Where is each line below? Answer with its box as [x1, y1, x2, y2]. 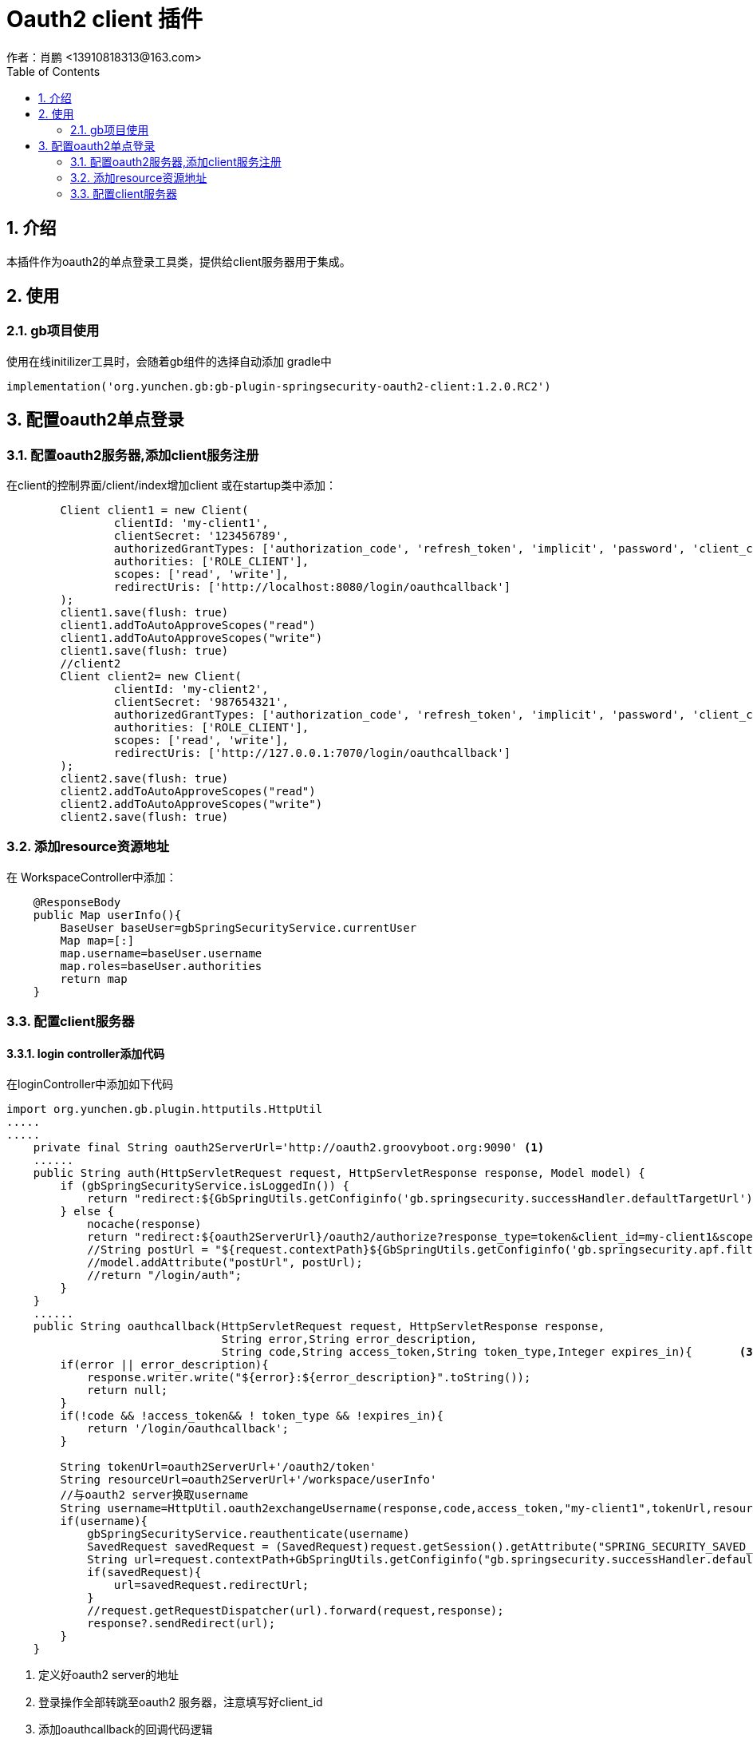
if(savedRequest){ [87, 1566, 202, 1579]
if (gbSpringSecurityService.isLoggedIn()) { [60, 1179, 349, 1193]
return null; [87, 1384, 168, 1397]
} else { [60, 1205, 114, 1218]
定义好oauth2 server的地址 [38, 1668, 179, 1682]
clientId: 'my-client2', [113, 683, 269, 696]
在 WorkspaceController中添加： [6, 870, 177, 884]
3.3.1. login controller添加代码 [6, 1046, 165, 1060]
